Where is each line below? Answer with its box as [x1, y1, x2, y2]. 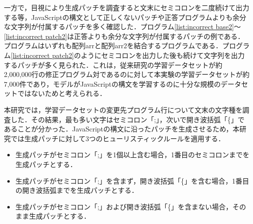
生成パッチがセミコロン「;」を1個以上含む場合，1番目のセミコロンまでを [15, 149, 250, 160]
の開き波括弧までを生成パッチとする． [15, 185, 138, 195]
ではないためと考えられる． [17, 88, 106, 98]
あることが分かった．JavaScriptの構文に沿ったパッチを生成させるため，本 [4, 124, 240, 134]
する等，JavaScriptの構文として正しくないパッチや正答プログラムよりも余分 [4, 12, 246, 22]
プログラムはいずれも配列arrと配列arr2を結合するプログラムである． [4, 40, 222, 51]
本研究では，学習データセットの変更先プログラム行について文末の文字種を [4, 104, 243, 114]
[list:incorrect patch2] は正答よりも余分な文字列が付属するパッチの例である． [4, 31, 245, 41]
